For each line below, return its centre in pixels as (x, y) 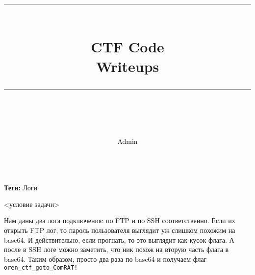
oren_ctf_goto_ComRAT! (41, 268)
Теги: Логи (21, 188)
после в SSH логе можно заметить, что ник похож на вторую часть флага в (116, 249)
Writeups (127, 66)
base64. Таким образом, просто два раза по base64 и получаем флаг (105, 259)
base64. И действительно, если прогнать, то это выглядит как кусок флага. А (119, 240)
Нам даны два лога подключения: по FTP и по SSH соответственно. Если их (120, 220)
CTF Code (127, 47)
